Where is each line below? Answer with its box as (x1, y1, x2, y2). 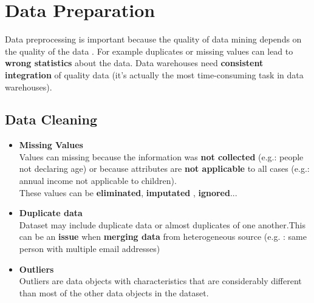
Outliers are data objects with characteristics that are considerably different (19, 274, 302, 287)
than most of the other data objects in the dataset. (19, 286, 209, 299)
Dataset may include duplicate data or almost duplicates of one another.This (19, 218, 305, 231)
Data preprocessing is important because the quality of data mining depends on (5, 33, 302, 46)
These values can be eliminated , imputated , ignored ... (19, 186, 237, 199)
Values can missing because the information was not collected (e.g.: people (19, 150, 304, 163)
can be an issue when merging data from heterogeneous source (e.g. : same (19, 230, 307, 243)
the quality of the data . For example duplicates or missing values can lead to (5, 44, 293, 57)
